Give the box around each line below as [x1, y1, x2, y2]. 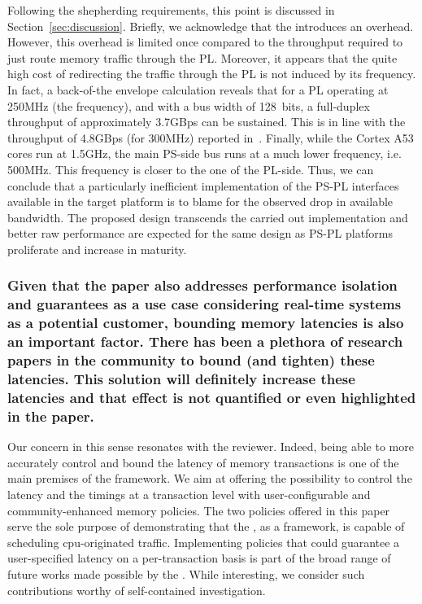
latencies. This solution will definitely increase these [7, 369, 355, 389]
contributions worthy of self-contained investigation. [7, 581, 266, 598]
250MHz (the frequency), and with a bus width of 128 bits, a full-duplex [7, 97, 370, 114]
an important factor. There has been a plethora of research [7, 331, 403, 352]
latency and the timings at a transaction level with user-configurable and [7, 485, 371, 502]
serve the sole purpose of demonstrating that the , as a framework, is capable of [7, 518, 405, 535]
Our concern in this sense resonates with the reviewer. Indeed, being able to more [7, 438, 414, 455]
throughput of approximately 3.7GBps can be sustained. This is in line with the [7, 113, 406, 130]
